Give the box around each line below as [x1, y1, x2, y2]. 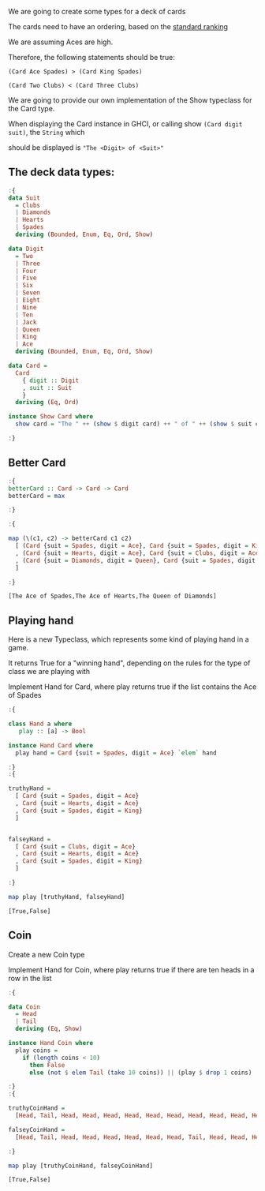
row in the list [8, 973, 52, 983]
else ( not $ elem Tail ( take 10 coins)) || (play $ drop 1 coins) [28, 1069, 252, 1077]
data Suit [8, 193, 41, 202]
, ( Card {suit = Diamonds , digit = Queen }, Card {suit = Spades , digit [15, 556, 256, 564]
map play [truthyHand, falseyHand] [8, 893, 125, 901]
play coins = [15, 1046, 58, 1054]
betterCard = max [8, 492, 65, 500]
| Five [15, 274, 37, 283]
